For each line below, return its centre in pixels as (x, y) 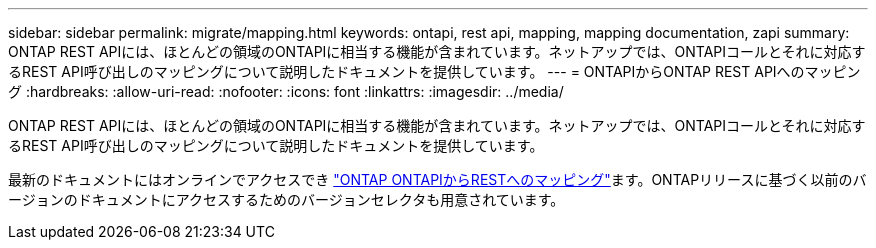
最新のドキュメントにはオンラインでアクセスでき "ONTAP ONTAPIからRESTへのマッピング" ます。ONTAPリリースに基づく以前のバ (437, 179)
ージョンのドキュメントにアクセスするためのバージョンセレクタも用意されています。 (286, 199)
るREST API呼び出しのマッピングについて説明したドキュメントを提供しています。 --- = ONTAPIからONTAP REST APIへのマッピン (434, 71)
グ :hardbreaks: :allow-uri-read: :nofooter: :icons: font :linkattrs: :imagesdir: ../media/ (286, 91)
